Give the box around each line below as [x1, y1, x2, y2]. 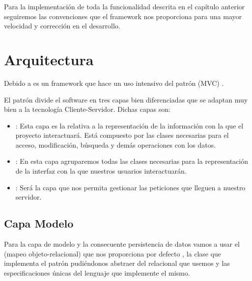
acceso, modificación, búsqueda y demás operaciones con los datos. [15, 139, 216, 150]
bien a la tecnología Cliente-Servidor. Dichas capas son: [4, 104, 170, 114]
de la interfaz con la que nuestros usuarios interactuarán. [15, 166, 187, 176]
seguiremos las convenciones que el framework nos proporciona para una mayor [4, 11, 242, 21]
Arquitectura [4, 49, 94, 69]
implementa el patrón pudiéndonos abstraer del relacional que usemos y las [4, 258, 230, 268]
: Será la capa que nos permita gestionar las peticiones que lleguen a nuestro [15, 182, 246, 192]
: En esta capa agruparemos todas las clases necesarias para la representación [15, 156, 248, 166]
